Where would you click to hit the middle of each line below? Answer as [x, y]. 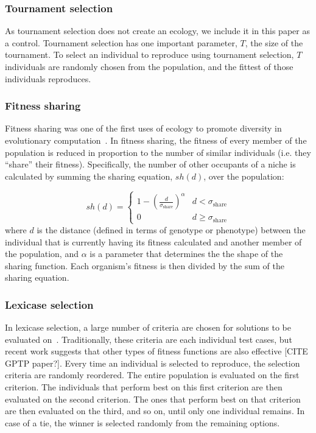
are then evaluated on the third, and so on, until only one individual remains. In [155, 411]
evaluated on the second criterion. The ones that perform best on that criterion [153, 399]
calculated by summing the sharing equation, [89, 176]
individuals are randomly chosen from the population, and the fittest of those [149, 66]
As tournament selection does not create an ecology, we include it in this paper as [157, 31]
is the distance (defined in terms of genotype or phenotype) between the [171, 229]
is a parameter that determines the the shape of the [186, 254]
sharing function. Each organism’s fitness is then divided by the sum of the [145, 265]
